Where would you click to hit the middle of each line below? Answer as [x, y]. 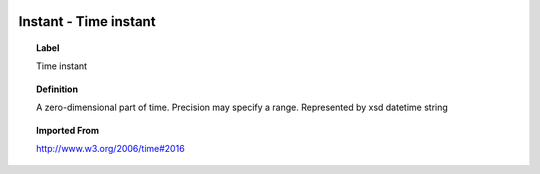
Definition [57, 89]
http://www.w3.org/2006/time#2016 [110, 148]
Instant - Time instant [87, 21]
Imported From [68, 130]
